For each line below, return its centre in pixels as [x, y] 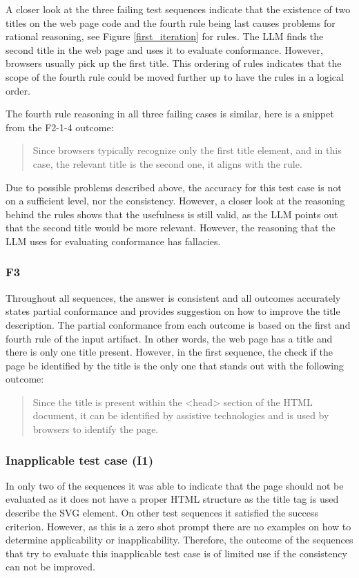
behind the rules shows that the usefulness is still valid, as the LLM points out [172, 214]
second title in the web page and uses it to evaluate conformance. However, [164, 49]
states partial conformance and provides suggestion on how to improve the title [173, 311]
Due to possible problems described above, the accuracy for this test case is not [174, 187]
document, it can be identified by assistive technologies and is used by [181, 415]
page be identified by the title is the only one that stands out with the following [175, 365]
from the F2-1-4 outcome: [60, 127]
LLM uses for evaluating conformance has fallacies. [113, 241]
